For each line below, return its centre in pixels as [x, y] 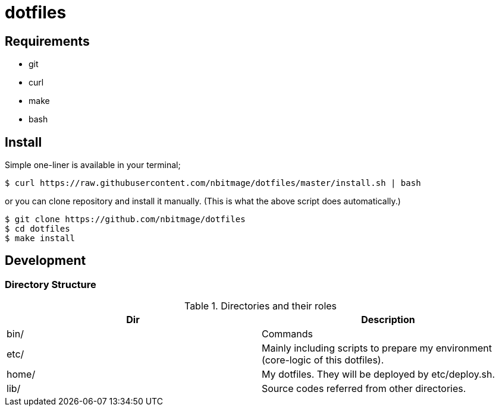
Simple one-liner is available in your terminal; [93, 165]
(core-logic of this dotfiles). [323, 360]
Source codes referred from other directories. [364, 389]
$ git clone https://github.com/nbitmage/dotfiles [125, 219]
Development [45, 261]
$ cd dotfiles [37, 229]
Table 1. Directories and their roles [261, 306]
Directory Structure [51, 284]
